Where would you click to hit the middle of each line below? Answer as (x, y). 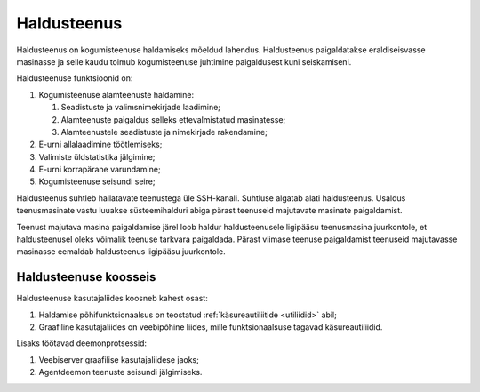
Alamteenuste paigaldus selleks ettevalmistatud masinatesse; (173, 119)
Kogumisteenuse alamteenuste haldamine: (116, 94)
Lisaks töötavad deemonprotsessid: (81, 343)
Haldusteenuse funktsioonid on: (75, 78)
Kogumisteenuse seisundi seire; (97, 181)
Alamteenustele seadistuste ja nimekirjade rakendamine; (164, 132)
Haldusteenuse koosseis (86, 277)
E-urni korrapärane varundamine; (100, 170)
